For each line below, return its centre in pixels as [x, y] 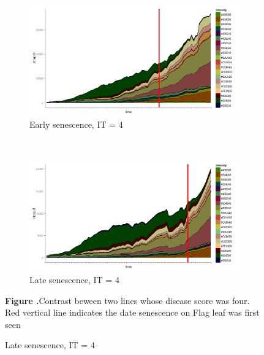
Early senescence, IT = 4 [76, 124]
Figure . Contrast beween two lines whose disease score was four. [127, 300]
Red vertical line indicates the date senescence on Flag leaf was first [132, 312]
